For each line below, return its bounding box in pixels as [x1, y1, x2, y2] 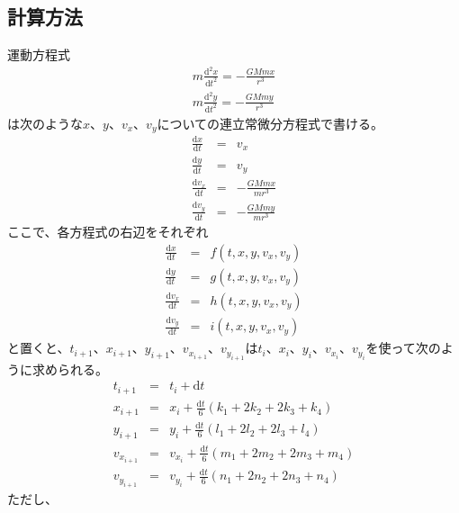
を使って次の [365, 338, 441, 357]
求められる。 [31, 359, 108, 378]
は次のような [7, 113, 83, 132]
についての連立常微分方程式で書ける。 [157, 113, 384, 132]
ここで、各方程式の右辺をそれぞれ [7, 221, 209, 240]
